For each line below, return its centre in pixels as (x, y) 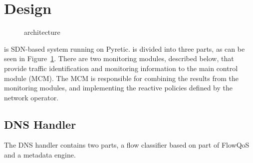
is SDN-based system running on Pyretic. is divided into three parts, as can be (125, 48)
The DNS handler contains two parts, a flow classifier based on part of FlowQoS (127, 145)
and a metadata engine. (40, 155)
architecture (42, 32)
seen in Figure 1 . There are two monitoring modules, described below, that (119, 58)
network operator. (31, 97)
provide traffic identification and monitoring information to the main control (121, 68)
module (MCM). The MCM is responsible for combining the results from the (121, 78)
